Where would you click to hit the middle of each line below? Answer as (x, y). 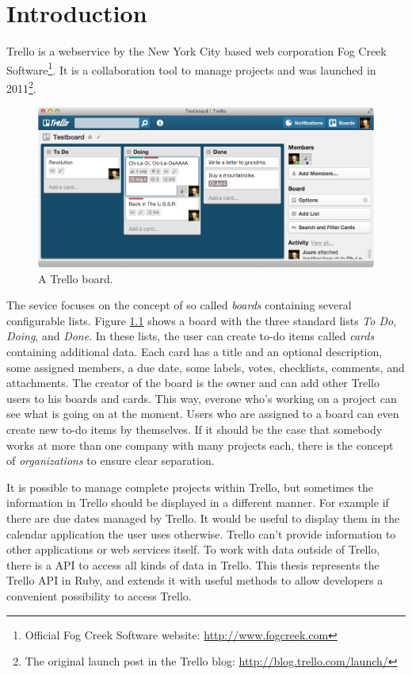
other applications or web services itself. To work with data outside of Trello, (193, 549)
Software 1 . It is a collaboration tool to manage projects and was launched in (191, 68)
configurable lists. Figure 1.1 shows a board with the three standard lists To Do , (202, 320)
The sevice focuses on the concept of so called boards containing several (179, 305)
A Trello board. (76, 278)
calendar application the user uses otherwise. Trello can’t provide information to (201, 533)
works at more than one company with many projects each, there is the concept (200, 445)
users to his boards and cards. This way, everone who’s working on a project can (202, 398)
